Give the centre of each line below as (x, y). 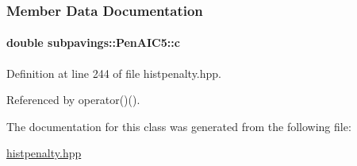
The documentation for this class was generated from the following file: (179, 126)
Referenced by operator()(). (73, 100)
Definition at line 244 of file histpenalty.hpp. (114, 73)
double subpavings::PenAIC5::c (93, 42)
